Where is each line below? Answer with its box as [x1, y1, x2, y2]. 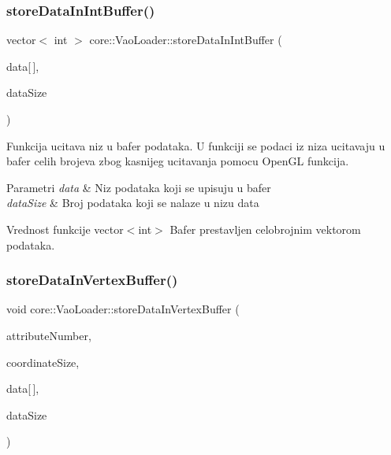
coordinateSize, [6, 353, 80, 370]
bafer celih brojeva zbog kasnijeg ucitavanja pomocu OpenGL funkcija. [6, 153, 349, 169]
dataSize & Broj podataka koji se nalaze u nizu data [6, 194, 259, 211]
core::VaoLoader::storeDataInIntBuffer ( [89, 31, 282, 48]
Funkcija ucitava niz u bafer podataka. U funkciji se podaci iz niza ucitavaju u [6, 137, 385, 154]
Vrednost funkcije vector [6, 220, 124, 237]
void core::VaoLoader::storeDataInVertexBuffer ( [6, 301, 240, 317]
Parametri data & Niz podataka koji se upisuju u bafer [6, 179, 271, 195]
